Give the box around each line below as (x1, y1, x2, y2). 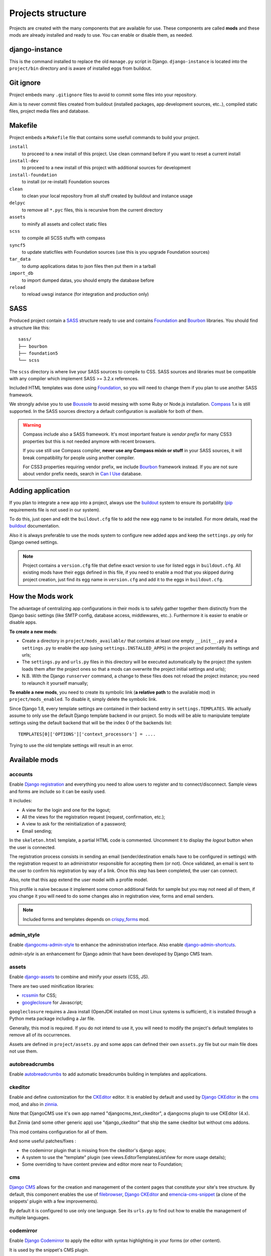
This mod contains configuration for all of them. (9, 1128, 108, 1135)
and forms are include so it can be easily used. (9, 788, 106, 794)
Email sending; (22, 828, 53, 834)
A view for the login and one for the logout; (22, 807, 111, 813)
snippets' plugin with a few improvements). (9, 1198, 99, 1204)
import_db (9, 270, 34, 276)
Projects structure (9, 8, 87, 19)
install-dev (9, 158, 39, 163)
